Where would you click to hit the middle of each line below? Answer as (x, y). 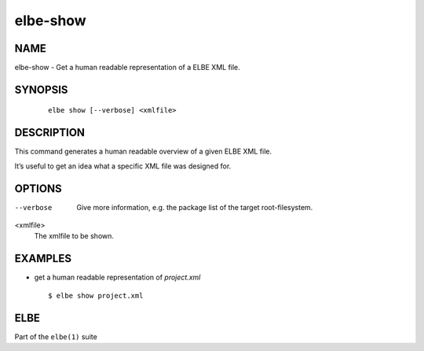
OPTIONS (38, 188)
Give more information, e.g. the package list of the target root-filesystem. (195, 207)
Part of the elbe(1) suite (56, 336)
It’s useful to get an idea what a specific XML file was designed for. (123, 166)
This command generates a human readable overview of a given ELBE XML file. (143, 151)
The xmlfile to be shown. (74, 236)
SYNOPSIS (41, 89)
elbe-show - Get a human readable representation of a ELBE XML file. (128, 68)
